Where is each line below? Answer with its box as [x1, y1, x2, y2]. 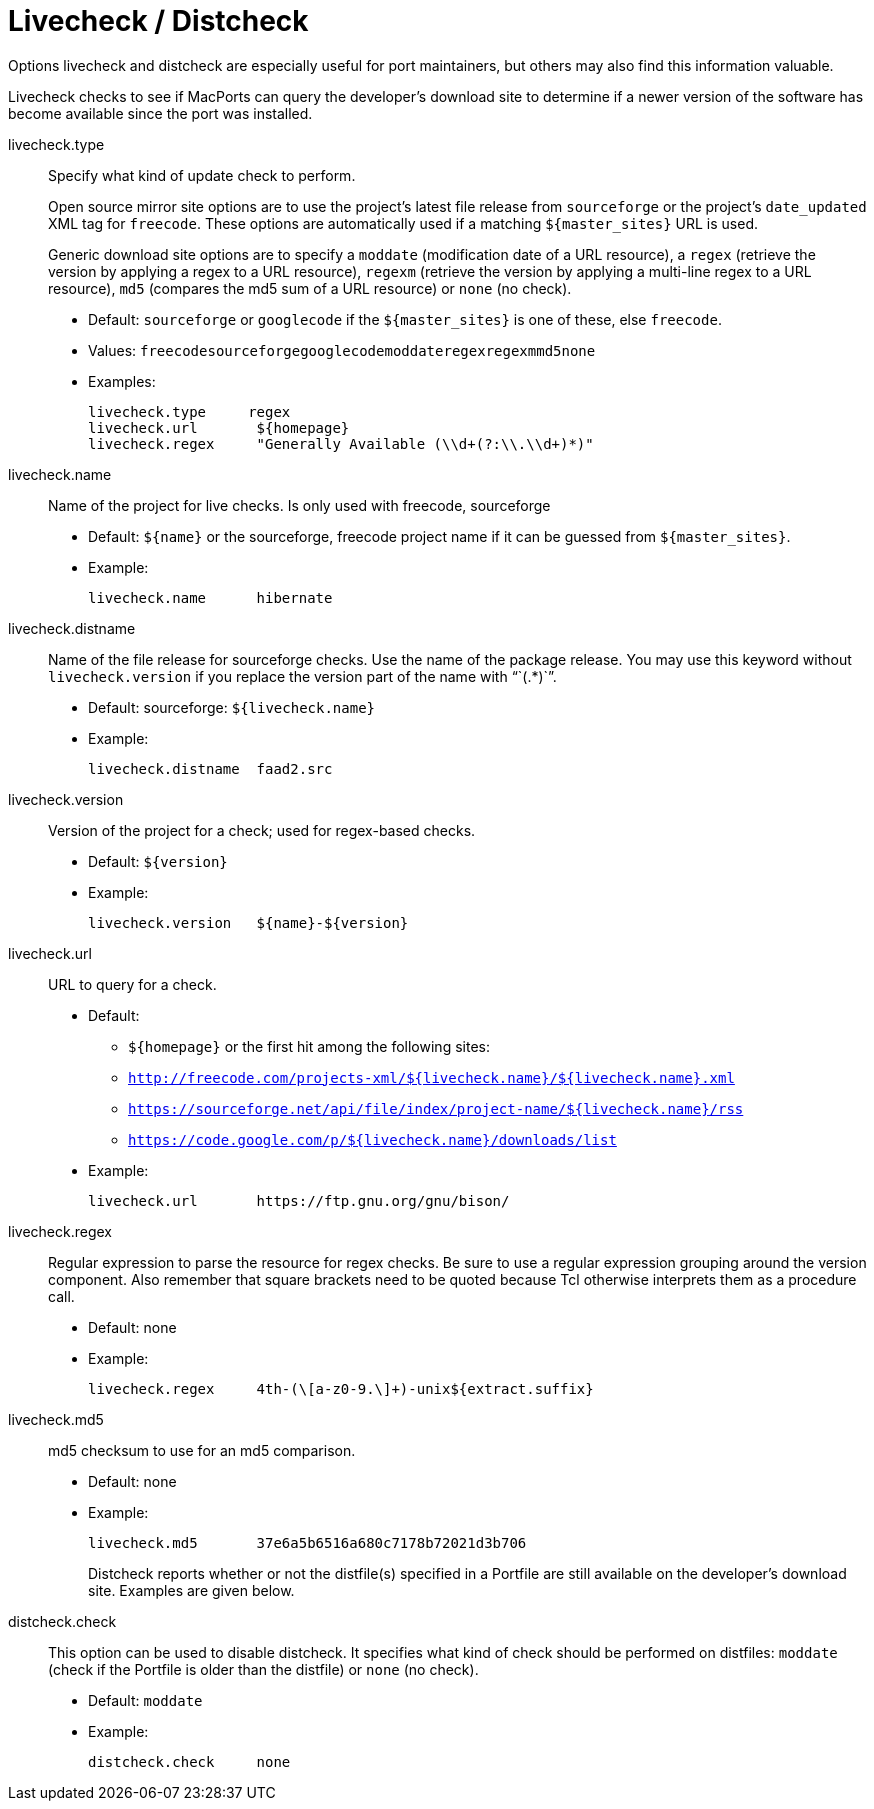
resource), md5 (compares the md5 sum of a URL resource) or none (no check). [48, 279, 572, 297]
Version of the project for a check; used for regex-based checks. [48, 821, 476, 839]
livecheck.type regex [88, 403, 291, 420]
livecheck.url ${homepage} [88, 419, 350, 436]
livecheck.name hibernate [88, 589, 333, 606]
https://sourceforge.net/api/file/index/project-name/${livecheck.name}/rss [128, 1100, 744, 1117]
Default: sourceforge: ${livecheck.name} [88, 698, 375, 716]
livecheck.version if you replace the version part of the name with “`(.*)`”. [48, 667, 557, 685]
